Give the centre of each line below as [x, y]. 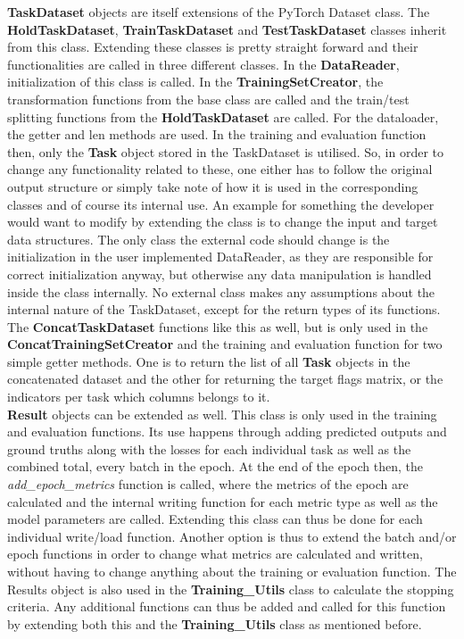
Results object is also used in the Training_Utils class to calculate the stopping [231, 589]
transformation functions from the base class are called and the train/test [208, 99]
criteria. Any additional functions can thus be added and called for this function [227, 606]
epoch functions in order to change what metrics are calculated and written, [215, 554]
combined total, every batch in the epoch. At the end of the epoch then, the [215, 466]
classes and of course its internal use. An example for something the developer [221, 204]
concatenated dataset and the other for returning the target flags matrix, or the [225, 379]
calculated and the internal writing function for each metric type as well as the [223, 501]
